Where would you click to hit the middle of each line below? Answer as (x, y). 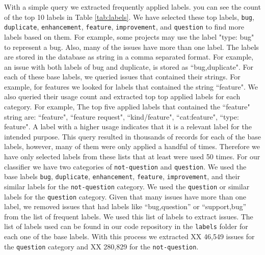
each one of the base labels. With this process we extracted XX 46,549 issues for (129, 236)
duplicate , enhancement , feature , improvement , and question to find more (124, 27)
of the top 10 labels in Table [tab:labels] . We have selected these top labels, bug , (129, 17)
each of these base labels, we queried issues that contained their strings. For (122, 77)
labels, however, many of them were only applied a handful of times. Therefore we (132, 146)
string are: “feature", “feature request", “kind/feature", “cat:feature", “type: (122, 116)
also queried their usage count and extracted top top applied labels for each (122, 96)
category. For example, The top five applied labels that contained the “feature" (127, 107)
